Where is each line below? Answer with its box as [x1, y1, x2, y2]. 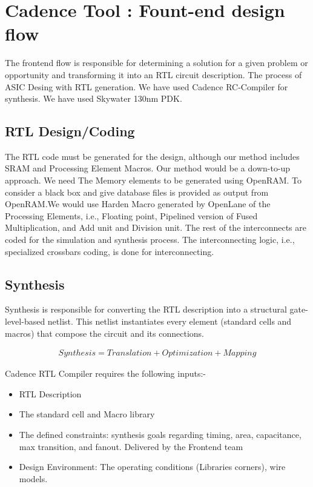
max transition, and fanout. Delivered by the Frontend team [19, 440, 243, 452]
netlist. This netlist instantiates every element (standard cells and [47, 315, 292, 328]
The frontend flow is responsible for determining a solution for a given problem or [5, 56, 308, 69]
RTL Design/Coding [5, 122, 135, 141]
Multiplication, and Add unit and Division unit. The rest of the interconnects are [5, 221, 306, 234]
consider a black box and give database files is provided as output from [5, 185, 269, 198]
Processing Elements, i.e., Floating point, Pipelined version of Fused [5, 209, 258, 222]
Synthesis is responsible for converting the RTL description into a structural [5, 303, 287, 316]
